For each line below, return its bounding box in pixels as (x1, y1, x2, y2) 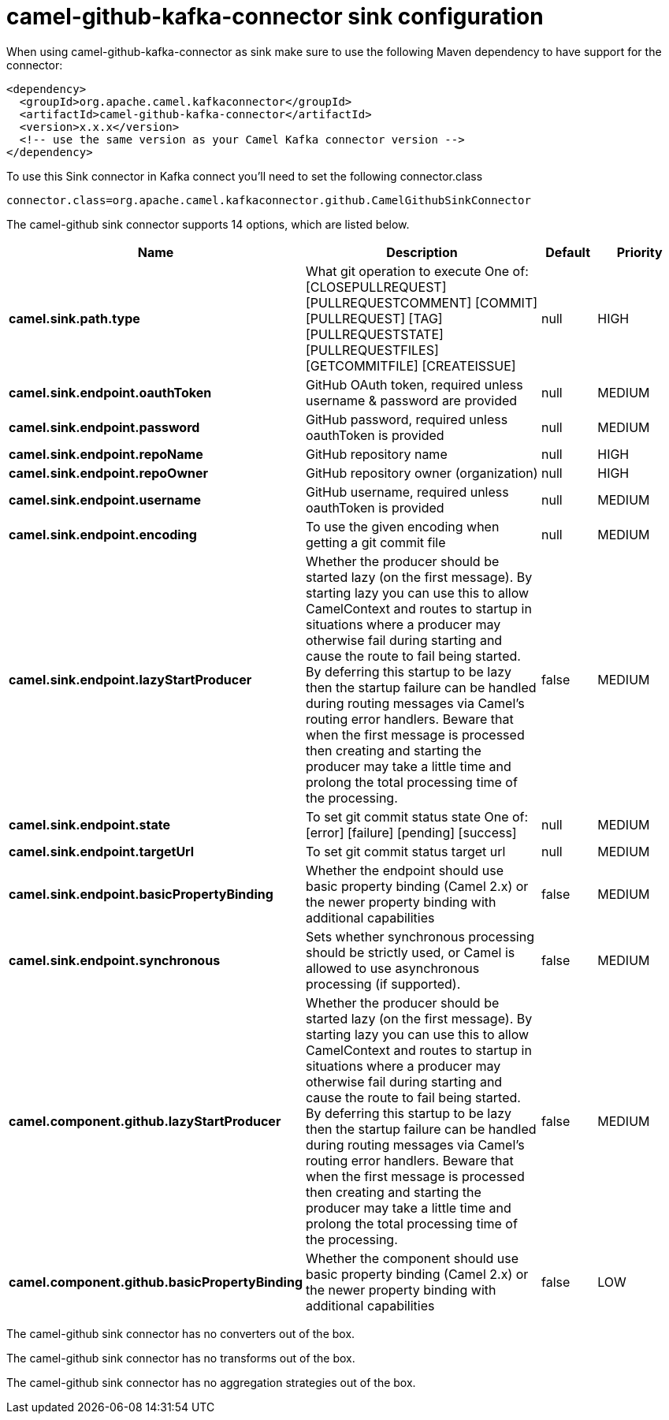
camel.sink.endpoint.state (9, 816, 170, 833)
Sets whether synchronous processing (306, 928, 534, 945)
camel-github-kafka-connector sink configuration (6, 3, 544, 30)
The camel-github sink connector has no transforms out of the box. (6, 1351, 355, 1365)
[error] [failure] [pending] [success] (306, 824, 517, 840)
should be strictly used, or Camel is (306, 944, 515, 960)
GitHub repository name (306, 445, 448, 462)
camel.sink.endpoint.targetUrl (9, 843, 195, 859)
